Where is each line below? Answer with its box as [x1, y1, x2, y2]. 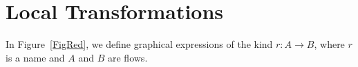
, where [314, 37, 345, 51]
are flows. [108, 50, 148, 64]
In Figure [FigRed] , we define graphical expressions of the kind [6, 37, 273, 51]
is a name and [6, 50, 65, 64]
